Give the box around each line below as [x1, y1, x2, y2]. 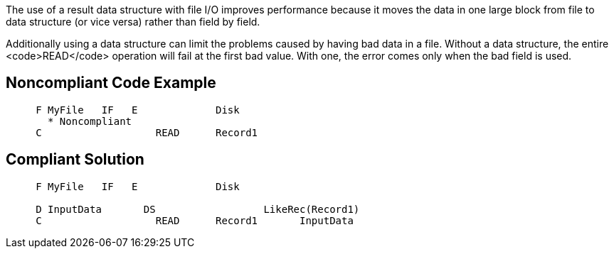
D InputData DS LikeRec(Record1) [36, 203, 360, 215]
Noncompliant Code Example [6, 74, 216, 92]
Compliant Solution [6, 150, 144, 169]
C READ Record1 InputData [36, 214, 354, 226]
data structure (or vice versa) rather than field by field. [6, 16, 260, 28]
